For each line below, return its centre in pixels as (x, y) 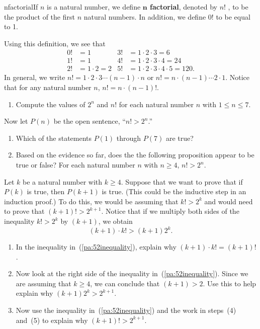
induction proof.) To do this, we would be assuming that (91, 201)
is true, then (46, 191)
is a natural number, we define (94, 7)
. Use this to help (230, 283)
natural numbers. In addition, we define (145, 16)
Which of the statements (54, 138)
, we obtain (115, 221)
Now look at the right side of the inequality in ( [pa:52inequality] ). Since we (132, 273)
